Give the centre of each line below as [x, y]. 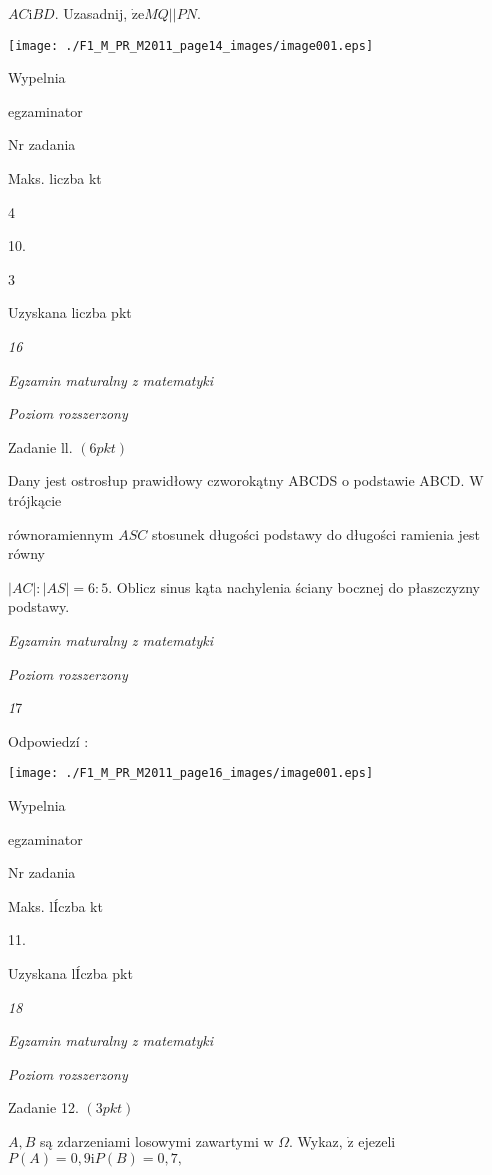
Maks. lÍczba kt [55, 905]
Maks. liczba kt [55, 178]
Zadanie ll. [40, 446]
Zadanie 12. [43, 1107]
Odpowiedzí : [48, 740]
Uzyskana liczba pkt [70, 312]
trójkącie [35, 499]
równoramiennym [61, 533]
